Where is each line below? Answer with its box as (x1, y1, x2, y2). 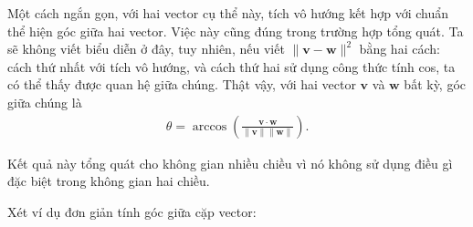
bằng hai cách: (359, 39, 440, 58)
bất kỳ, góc (404, 75, 467, 94)
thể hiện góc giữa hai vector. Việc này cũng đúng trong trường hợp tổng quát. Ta (7, 21, 464, 40)
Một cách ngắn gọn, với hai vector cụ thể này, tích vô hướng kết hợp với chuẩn (7, 4, 449, 22)
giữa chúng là (7, 92, 82, 111)
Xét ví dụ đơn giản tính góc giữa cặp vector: (7, 201, 257, 221)
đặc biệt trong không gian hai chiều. (7, 171, 210, 191)
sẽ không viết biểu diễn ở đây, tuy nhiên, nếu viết (7, 39, 285, 58)
